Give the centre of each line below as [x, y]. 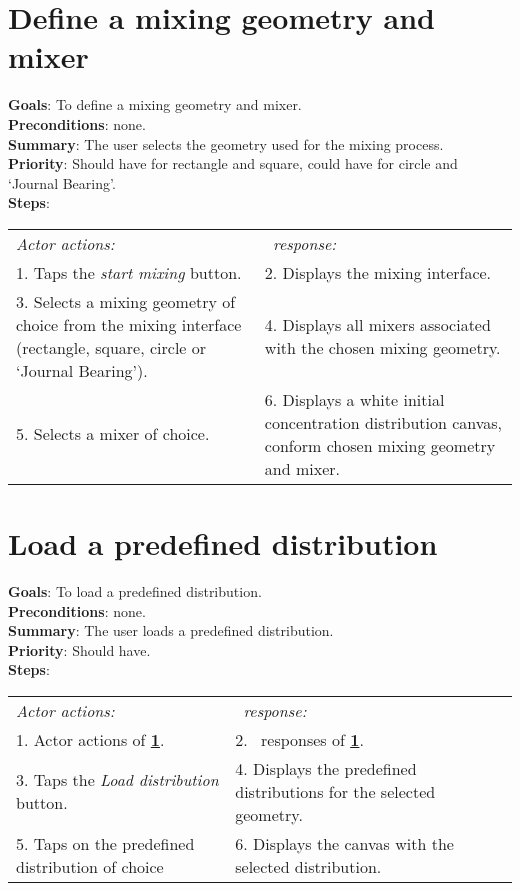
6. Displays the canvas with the [344, 843]
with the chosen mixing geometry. [382, 347]
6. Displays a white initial [354, 399]
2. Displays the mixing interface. [378, 272]
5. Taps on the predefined [105, 843]
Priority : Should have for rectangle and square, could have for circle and [233, 163]
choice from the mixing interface [129, 324]
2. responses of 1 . [299, 739]
